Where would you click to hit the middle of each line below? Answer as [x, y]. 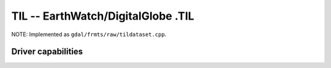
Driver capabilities [47, 52]
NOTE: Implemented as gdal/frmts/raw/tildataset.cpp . [89, 34]
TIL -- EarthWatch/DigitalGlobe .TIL [103, 16]
